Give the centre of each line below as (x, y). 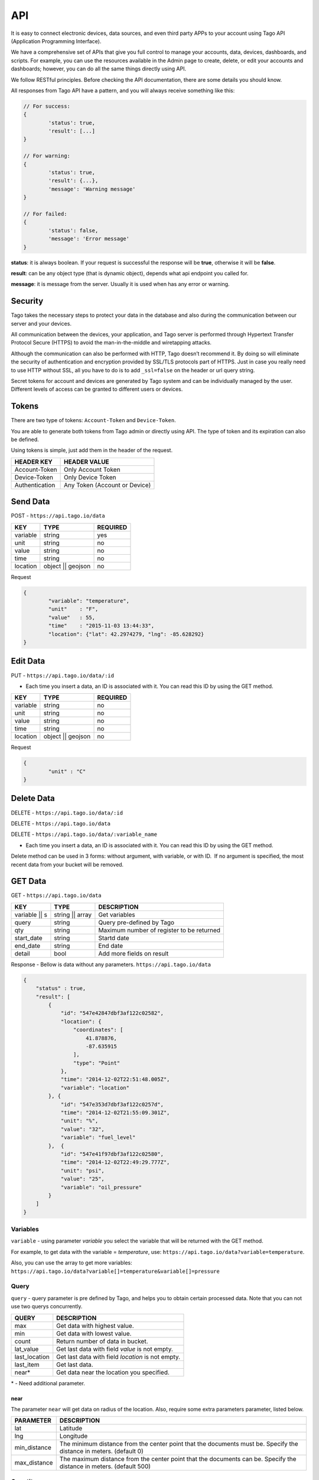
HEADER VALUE (87, 462)
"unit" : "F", (73, 609)
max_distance (34, 1463)
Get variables (117, 915)
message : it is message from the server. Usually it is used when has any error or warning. (120, 284)
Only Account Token (92, 469)
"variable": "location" (95, 1088)
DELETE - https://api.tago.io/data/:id (67, 813)
